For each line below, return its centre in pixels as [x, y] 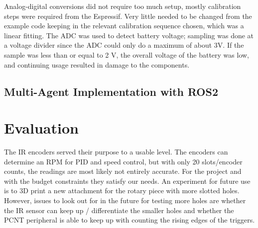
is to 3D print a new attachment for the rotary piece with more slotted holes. [122, 190]
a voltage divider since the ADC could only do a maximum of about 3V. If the [124, 45]
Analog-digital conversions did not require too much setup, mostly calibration [123, 6]
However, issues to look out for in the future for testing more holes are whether [125, 200]
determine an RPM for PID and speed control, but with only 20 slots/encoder [123, 161]
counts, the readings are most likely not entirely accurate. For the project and [123, 171]
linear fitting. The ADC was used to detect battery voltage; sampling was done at [129, 35]
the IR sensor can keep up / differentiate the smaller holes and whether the [119, 210]
